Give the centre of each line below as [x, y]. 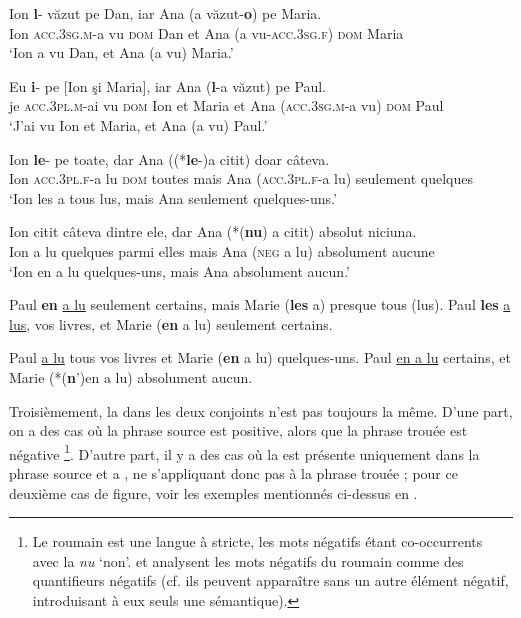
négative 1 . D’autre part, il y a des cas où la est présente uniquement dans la [244, 452]
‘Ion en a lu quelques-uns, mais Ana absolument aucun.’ [179, 270]
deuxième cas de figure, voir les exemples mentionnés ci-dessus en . [213, 492]
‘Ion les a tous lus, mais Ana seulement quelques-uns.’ [173, 197]
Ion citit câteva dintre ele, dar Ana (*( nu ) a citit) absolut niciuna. [213, 231]
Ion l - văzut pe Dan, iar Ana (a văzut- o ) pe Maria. [165, 13]
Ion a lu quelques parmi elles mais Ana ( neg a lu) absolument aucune [222, 250]
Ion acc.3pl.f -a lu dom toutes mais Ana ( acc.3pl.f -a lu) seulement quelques [241, 178]
